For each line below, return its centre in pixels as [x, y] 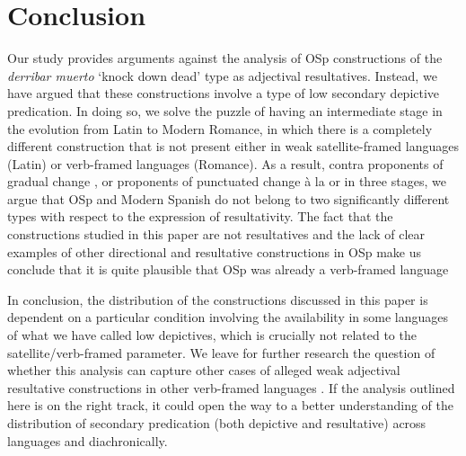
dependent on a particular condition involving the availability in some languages [228, 317]
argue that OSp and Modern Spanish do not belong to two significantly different [229, 198]
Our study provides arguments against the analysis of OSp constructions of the [225, 58]
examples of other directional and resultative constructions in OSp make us [214, 251]
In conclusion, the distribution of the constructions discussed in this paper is [218, 299]
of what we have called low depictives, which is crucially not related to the [212, 335]
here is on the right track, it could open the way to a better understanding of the [230, 405]
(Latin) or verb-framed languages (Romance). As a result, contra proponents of [225, 163]
